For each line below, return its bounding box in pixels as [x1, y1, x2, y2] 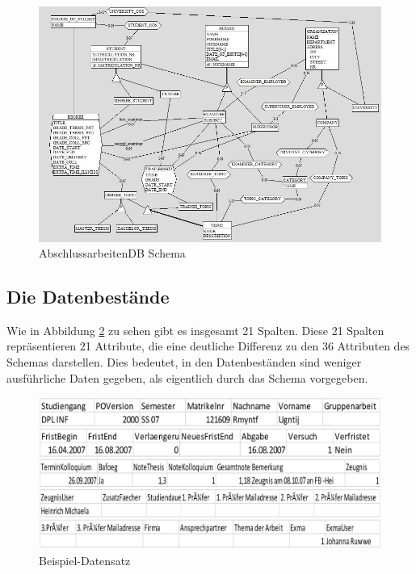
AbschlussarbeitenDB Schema [39, 245, 186, 262]
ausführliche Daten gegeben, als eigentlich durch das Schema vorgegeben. [6, 369, 368, 386]
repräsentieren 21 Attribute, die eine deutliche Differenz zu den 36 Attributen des [6, 337, 410, 354]
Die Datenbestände [6, 284, 170, 309]
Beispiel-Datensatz [39, 551, 131, 568]
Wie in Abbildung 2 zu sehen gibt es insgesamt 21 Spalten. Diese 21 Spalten [6, 321, 384, 338]
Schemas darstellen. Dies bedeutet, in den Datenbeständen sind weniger [6, 354, 362, 371]
